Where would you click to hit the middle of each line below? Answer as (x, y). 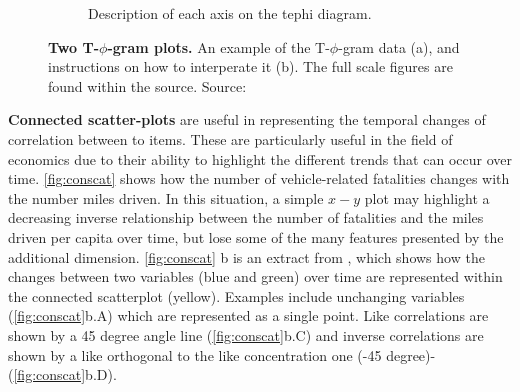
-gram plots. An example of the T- (218, 46)
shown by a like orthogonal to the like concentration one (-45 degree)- (222, 354)
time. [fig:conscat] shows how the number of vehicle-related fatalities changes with (259, 178)
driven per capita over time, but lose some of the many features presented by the (256, 236)
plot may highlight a (427, 197)
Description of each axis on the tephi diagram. (230, 13)
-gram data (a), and (399, 46)
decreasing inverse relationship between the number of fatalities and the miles (246, 217)
